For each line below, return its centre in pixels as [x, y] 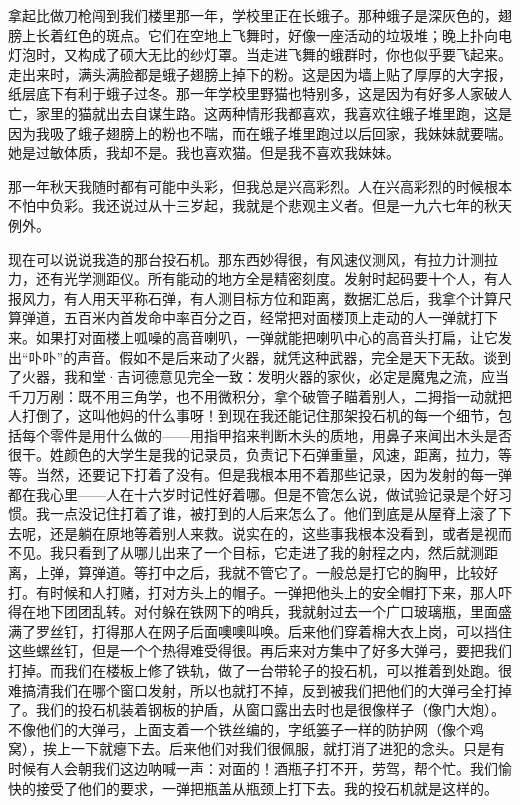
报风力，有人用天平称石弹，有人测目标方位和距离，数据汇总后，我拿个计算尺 [260, 297]
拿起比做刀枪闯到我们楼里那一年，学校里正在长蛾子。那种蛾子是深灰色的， [253, 15]
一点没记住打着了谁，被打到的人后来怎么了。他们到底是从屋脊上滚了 [273, 513]
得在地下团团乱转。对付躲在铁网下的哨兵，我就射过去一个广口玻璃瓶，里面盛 [260, 611]
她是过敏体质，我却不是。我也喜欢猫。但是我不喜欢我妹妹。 [204, 152]
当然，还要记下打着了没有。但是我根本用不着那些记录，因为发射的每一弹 [273, 474]
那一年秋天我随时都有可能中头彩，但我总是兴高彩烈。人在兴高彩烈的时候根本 [260, 185]
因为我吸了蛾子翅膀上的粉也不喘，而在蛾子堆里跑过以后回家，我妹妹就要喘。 [260, 132]
